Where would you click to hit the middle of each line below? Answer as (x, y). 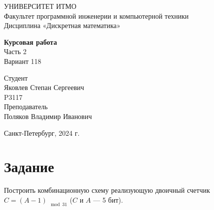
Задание (29, 166)
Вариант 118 (23, 61)
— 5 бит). (108, 199)
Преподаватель (26, 106)
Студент (16, 77)
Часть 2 (15, 51)
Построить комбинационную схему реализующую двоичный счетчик (107, 190)
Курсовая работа (31, 42)
